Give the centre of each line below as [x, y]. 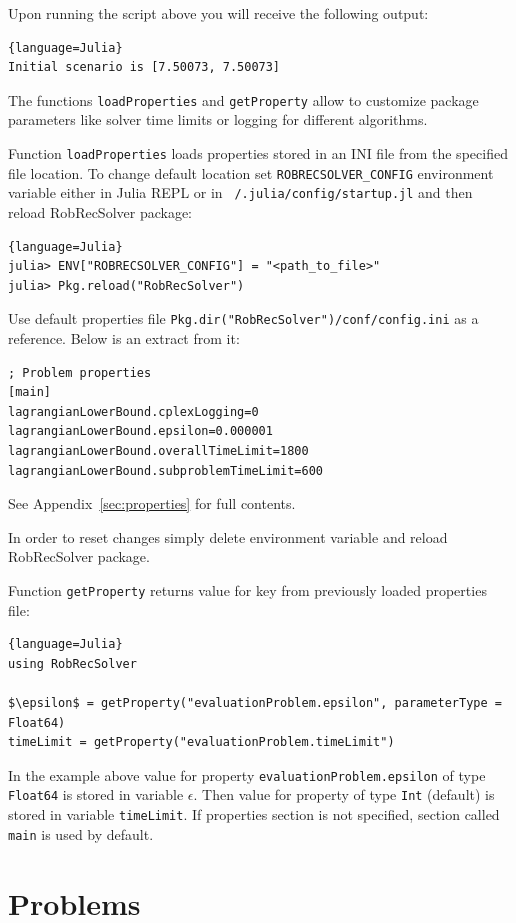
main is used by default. [81, 833]
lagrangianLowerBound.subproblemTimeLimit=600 [165, 470]
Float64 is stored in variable [96, 794]
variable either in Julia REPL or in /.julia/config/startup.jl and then [240, 192]
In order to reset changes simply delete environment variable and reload [228, 536]
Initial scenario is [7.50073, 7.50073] [144, 67]
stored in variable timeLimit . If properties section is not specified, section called [254, 814]
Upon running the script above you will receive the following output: [218, 13]
